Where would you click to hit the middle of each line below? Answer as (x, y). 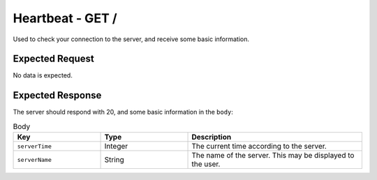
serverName (35, 159)
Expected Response (57, 95)
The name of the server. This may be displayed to (273, 156)
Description (212, 137)
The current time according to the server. (259, 147)
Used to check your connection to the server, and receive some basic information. (131, 39)
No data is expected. (43, 75)
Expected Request (53, 59)
